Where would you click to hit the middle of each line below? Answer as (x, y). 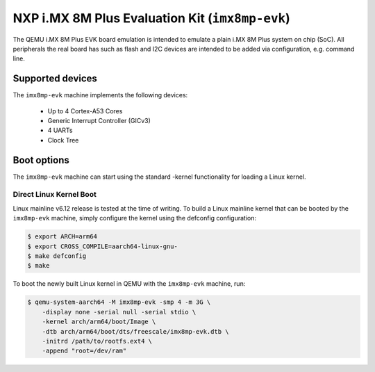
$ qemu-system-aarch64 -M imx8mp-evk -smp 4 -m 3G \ (119, 302)
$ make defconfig (57, 256)
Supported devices (55, 79)
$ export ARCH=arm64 (62, 237)
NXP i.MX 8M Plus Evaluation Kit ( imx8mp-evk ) (152, 18)
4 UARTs (60, 130)
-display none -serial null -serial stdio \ (119, 312)
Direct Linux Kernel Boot (55, 195)
